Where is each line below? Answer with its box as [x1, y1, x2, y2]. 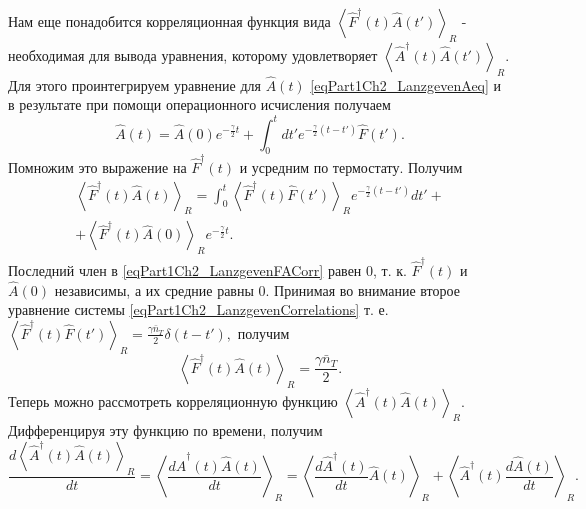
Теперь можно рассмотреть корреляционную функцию [8, 390, 338, 411]
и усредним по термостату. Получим [239, 157, 463, 178]
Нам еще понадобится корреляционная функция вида [8, 11, 331, 31]
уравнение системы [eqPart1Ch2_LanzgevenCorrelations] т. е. [8, 299, 389, 320]
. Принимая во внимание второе [265, 279, 460, 300]
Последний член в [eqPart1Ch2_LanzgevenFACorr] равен [8, 259, 362, 280]
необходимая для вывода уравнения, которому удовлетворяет [8, 44, 378, 65]
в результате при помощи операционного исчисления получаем [8, 94, 391, 115]
